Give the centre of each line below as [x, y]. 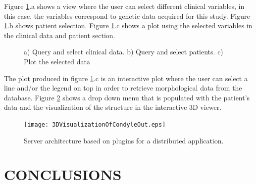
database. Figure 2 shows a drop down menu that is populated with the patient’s [127, 97]
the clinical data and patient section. [60, 35]
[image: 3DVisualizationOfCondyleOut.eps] [95, 124]
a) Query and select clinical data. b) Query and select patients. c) [124, 52]
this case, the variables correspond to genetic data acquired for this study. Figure [127, 16]
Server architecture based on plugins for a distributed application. [124, 140]
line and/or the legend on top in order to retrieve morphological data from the [123, 88]
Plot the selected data [57, 61]
